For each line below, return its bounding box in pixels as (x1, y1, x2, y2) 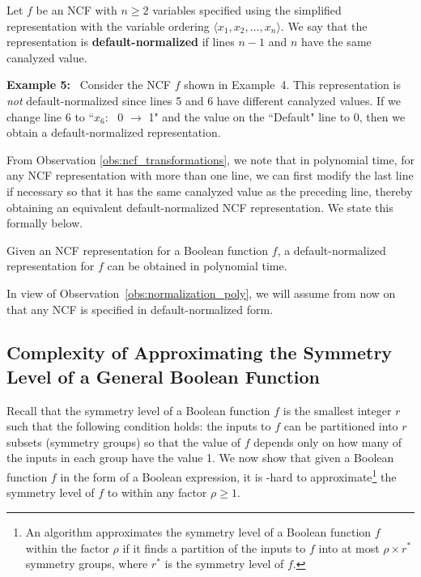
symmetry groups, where (25, 555, 148, 572)
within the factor (25, 539, 109, 556)
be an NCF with (36, 2, 117, 18)
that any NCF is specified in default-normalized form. (6, 300, 274, 317)
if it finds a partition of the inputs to (122, 539, 306, 556)
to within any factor (107, 484, 207, 501)
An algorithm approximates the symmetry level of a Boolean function (25, 523, 372, 540)
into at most (318, 539, 380, 556)
